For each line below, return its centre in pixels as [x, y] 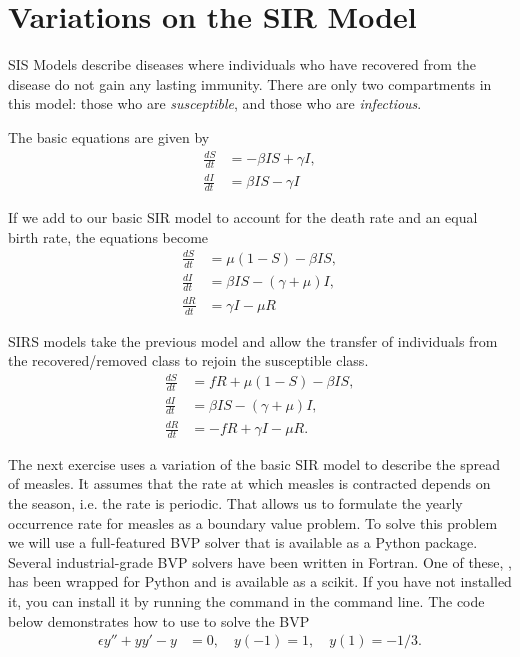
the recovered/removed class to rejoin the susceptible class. [188, 360]
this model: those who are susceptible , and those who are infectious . [215, 103]
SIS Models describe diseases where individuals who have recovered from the [242, 64]
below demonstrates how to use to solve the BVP [159, 620]
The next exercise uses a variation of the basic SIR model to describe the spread [254, 463]
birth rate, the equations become [108, 236]
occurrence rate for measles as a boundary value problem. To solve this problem [253, 522]
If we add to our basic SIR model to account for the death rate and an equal [243, 217]
